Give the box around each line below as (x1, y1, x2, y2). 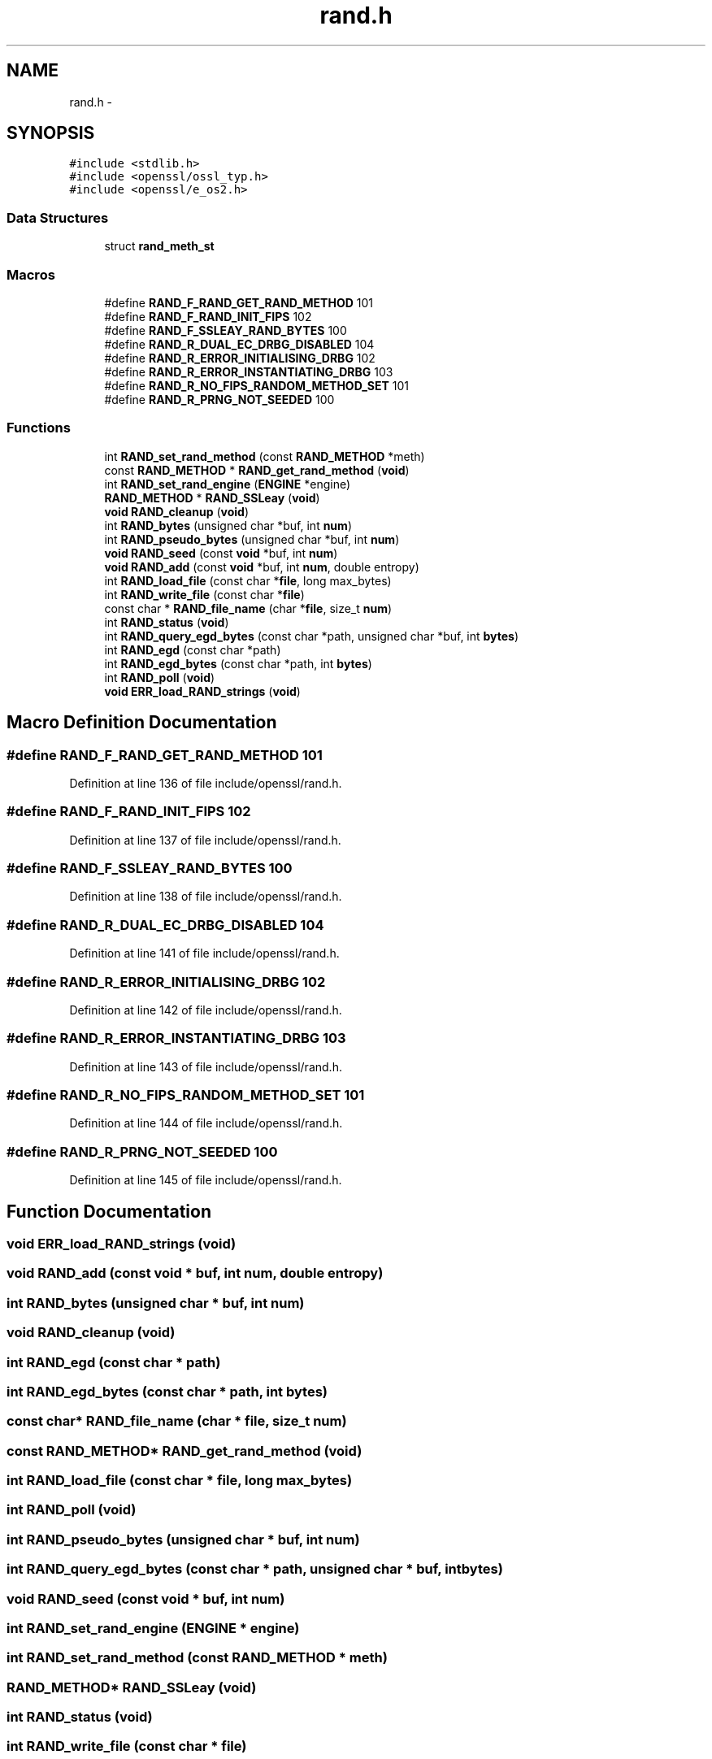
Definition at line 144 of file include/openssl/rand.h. (69, 1116, 343, 1131)
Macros (7, 266, 55, 283)
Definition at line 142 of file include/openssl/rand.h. (69, 1002, 342, 1017)
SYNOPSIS (7, 123, 95, 144)
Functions (7, 419, 71, 436)
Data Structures (7, 209, 109, 226)
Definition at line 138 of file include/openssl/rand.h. (69, 889, 342, 904)
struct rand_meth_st (104, 239, 215, 254)
